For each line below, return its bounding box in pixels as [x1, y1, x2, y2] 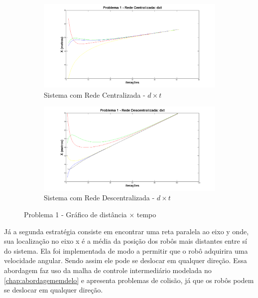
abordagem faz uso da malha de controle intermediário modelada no [4, 265, 212, 275]
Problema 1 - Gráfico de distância [24, 209, 127, 219]
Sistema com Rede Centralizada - [44, 89, 145, 100]
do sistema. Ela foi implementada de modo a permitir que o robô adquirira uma [4, 245, 248, 256]
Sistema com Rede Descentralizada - [44, 192, 155, 203]
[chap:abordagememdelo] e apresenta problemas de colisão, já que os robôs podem [4, 275, 254, 285]
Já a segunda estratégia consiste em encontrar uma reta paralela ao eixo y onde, [4, 226, 249, 236]
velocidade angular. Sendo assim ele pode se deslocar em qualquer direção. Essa [4, 255, 247, 266]
